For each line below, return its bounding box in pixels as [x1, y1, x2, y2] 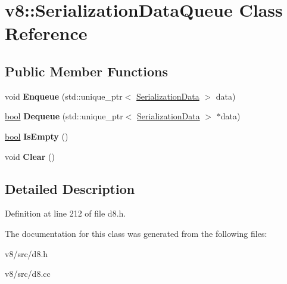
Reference [5, 21, 88, 45]
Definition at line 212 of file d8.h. [5, 207, 126, 220]
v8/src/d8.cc [5, 267, 51, 280]
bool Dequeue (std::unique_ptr [5, 110, 123, 122]
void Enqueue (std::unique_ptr [5, 89, 123, 102]
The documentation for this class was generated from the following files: [5, 227, 267, 239]
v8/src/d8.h [5, 247, 48, 260]
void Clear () [5, 150, 55, 162]
